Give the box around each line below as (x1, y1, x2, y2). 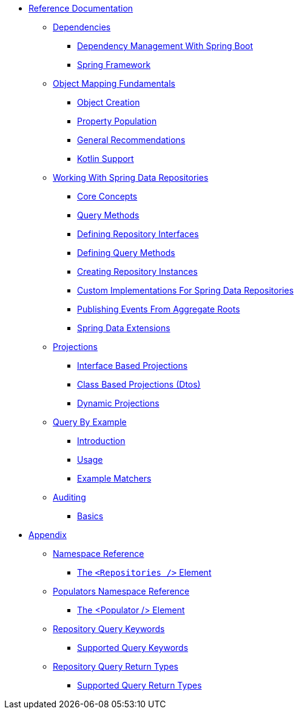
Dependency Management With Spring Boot (77, 41, 254, 51)
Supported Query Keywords (77, 642, 189, 653)
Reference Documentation (29, 3, 133, 13)
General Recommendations (77, 135, 186, 145)
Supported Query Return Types (77, 680, 202, 690)
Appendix (29, 530, 67, 540)
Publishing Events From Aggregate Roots (77, 304, 240, 314)
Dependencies (53, 22, 111, 32)
